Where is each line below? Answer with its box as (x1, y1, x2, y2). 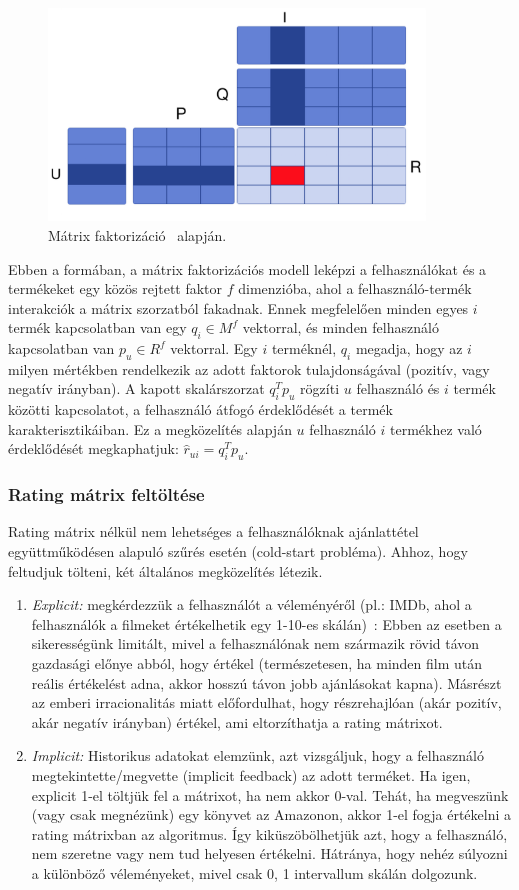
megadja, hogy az (355, 338, 463, 359)
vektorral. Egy (170, 338, 258, 359)
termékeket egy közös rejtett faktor (8, 278, 223, 299)
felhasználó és (356, 378, 440, 399)
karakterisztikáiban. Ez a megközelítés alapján (8, 418, 292, 439)
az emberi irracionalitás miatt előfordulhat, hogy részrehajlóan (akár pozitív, (31, 692, 502, 713)
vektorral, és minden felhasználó (242, 317, 439, 338)
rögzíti (300, 378, 340, 399)
